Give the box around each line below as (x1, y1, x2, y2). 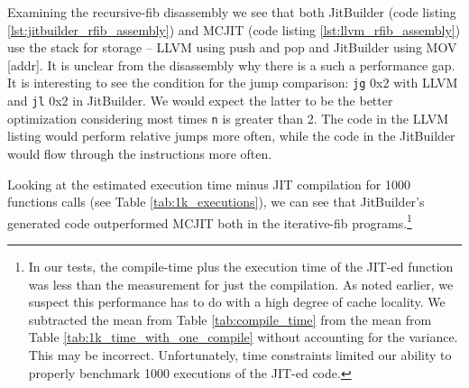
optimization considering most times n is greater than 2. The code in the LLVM (7, 108, 449, 127)
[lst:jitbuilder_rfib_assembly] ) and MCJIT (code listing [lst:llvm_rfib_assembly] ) (7, 20, 461, 39)
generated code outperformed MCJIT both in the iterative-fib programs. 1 (7, 210, 412, 232)
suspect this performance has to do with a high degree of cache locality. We (28, 292, 446, 311)
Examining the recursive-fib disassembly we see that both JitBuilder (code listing (7, 3, 456, 21)
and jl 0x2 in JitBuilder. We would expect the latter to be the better (7, 91, 393, 110)
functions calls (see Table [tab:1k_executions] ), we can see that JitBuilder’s (7, 192, 425, 211)
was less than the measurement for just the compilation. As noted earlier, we (28, 274, 454, 293)
